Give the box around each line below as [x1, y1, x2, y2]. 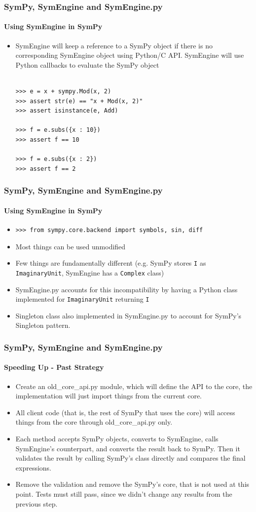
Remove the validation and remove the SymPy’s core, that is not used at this [15, 479, 250, 489]
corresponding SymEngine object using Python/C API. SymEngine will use [15, 50, 244, 60]
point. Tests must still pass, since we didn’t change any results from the [15, 488, 232, 499]
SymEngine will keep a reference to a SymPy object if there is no [15, 40, 213, 50]
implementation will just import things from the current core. [15, 391, 202, 401]
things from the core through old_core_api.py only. [15, 417, 173, 427]
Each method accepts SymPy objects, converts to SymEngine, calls [15, 433, 219, 443]
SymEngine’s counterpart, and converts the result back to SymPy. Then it [15, 443, 240, 453]
